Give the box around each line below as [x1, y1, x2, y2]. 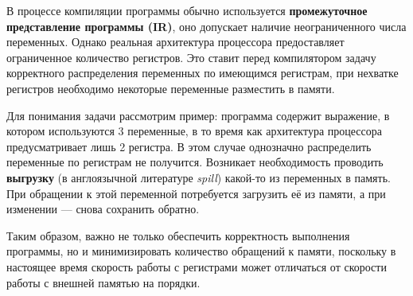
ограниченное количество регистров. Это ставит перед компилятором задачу [6, 49, 376, 65]
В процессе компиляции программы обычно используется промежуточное [6, 2, 368, 18]
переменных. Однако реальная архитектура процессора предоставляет [6, 33, 345, 50]
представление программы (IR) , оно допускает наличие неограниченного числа [6, 18, 407, 34]
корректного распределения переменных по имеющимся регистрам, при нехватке [6, 64, 399, 81]
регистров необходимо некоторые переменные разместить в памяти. [6, 80, 335, 96]
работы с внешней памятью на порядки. [6, 274, 201, 290]
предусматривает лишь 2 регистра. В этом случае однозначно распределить [6, 138, 372, 154]
